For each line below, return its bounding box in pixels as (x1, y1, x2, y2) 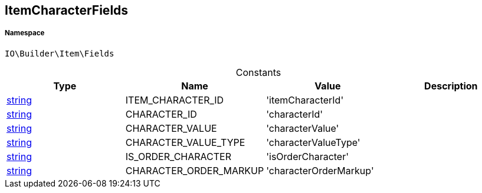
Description (424, 79, 478, 92)
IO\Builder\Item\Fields (5, 48, 114, 58)
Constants (235, 66, 281, 78)
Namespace (5, 29, 45, 38)
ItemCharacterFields (5, 3, 129, 18)
